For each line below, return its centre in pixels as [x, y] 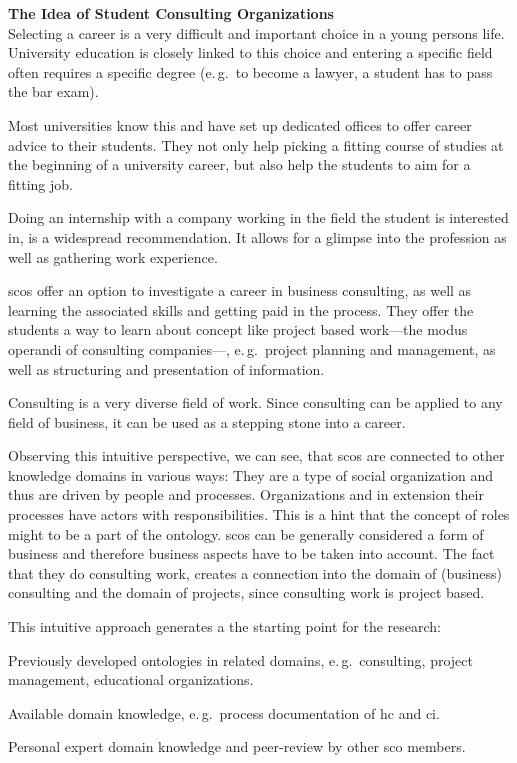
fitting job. [40, 183]
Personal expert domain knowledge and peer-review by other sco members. [237, 746]
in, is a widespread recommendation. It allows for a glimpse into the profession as [257, 236]
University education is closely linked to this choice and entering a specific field [250, 52]
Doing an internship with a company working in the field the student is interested [258, 217]
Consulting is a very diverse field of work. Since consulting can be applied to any [255, 402]
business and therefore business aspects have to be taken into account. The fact [251, 553]
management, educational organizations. [131, 679]
